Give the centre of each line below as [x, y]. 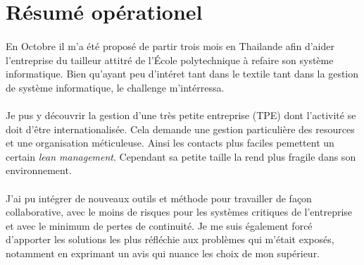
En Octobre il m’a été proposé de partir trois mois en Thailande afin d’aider [170, 45]
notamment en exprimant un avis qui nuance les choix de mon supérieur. [163, 253]
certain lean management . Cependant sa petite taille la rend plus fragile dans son [181, 156]
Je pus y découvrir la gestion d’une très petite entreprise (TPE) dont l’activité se [181, 115]
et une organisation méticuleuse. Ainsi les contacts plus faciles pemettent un [170, 143]
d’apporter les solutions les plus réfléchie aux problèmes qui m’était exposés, [170, 239]
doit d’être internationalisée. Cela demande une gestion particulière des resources [180, 129]
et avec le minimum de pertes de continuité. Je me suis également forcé [159, 225]
